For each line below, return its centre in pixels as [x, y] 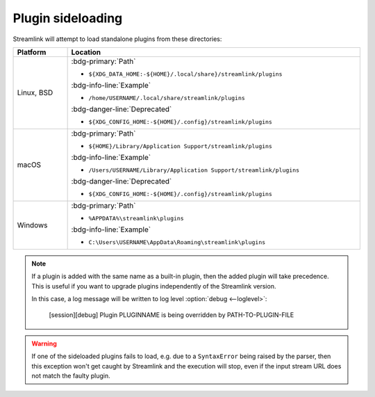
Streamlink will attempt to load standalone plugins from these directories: [117, 39]
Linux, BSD [35, 92]
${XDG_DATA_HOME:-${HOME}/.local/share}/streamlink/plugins [185, 74]
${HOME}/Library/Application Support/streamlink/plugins [180, 146]
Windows [32, 225]
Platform [32, 52]
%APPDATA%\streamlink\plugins [136, 218]
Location [86, 52]
